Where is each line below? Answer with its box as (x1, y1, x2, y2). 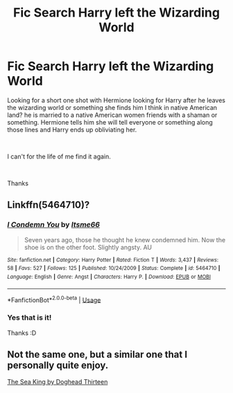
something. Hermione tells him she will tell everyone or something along (7, 118, 213, 126)
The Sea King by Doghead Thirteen (7, 378, 108, 386)
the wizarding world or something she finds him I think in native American (7, 103, 217, 111)
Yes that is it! (7, 313, 52, 322)
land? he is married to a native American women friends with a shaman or (7, 111, 218, 119)
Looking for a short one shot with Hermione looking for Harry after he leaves (7, 95, 226, 104)
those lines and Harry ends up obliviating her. (7, 125, 137, 134)
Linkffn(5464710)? (7, 199, 90, 211)
